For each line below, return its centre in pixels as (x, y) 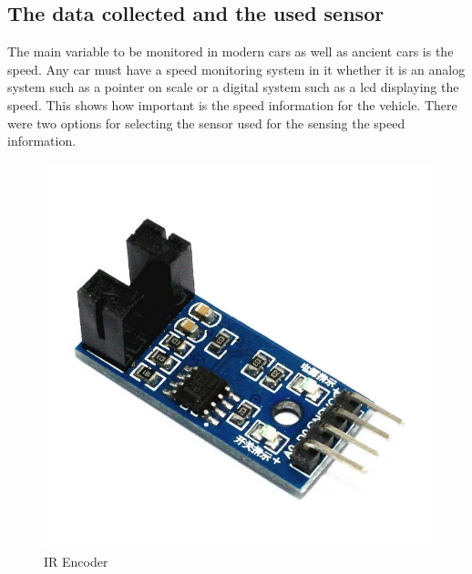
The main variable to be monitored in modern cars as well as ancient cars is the (231, 51)
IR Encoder (76, 562)
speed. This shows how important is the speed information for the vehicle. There (232, 104)
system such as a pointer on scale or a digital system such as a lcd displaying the (233, 87)
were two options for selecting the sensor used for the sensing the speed (206, 123)
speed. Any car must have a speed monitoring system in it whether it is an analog (236, 69)
